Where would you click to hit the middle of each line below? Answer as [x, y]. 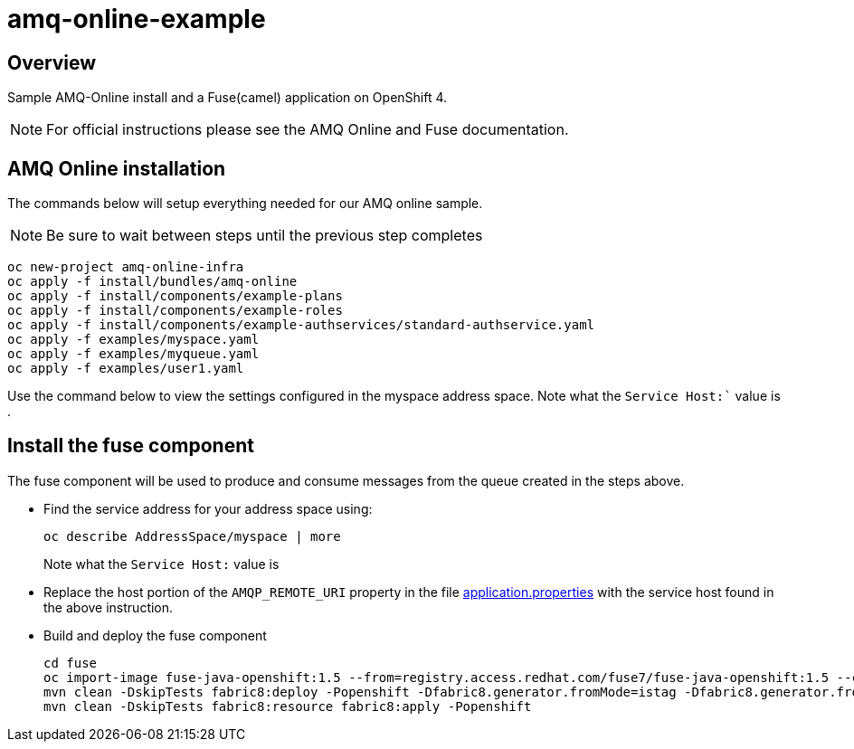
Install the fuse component [131, 446]
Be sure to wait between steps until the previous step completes [265, 236]
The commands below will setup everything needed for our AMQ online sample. [245, 204]
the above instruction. [109, 607]
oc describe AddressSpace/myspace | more [192, 536]
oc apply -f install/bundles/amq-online [152, 282]
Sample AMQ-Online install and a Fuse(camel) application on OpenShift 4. [228, 98]
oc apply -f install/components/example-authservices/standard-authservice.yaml [301, 325]
